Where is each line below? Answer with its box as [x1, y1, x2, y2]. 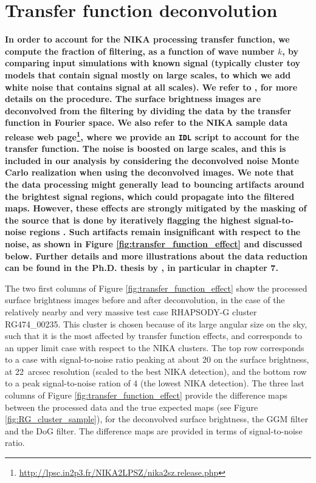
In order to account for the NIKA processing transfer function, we [5, 33, 290, 46]
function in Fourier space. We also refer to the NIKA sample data [5, 116, 288, 129]
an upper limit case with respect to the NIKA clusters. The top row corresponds [5, 341, 304, 354]
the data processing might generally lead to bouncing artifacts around [5, 177, 304, 190]
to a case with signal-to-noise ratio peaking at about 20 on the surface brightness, [5, 353, 309, 366]
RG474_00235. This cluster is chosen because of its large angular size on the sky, [5, 317, 307, 330]
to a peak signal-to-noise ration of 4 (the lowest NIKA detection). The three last [5, 377, 304, 389]
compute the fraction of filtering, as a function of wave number [5, 44, 275, 57]
